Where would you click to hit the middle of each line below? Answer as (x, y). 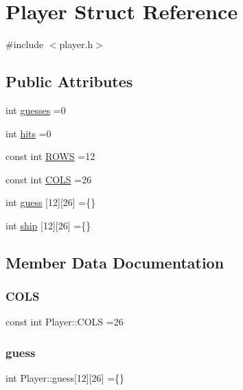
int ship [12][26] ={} (48, 225)
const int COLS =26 (49, 179)
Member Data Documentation (115, 262)
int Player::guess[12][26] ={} (65, 378)
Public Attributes (69, 81)
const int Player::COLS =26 (65, 322)
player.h (76, 44)
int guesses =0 (36, 110)
